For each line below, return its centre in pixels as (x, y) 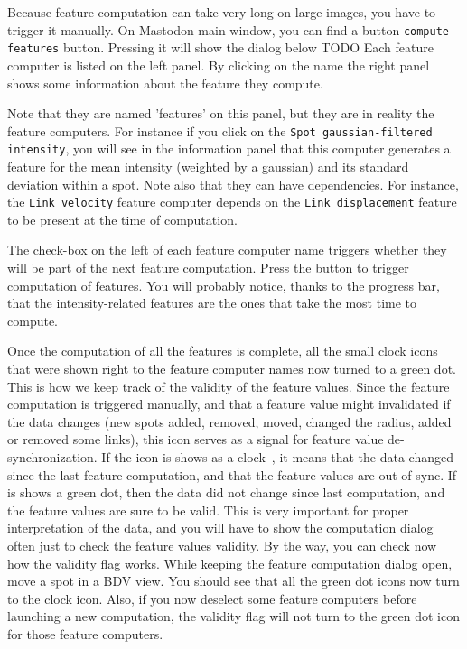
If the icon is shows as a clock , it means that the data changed (277, 456)
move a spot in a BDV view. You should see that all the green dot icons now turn (233, 581)
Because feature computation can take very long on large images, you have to (222, 12)
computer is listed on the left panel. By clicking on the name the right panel (219, 65)
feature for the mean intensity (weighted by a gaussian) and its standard (208, 166)
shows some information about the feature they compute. (165, 83)
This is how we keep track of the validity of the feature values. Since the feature (229, 386)
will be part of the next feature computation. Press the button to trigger (208, 268)
